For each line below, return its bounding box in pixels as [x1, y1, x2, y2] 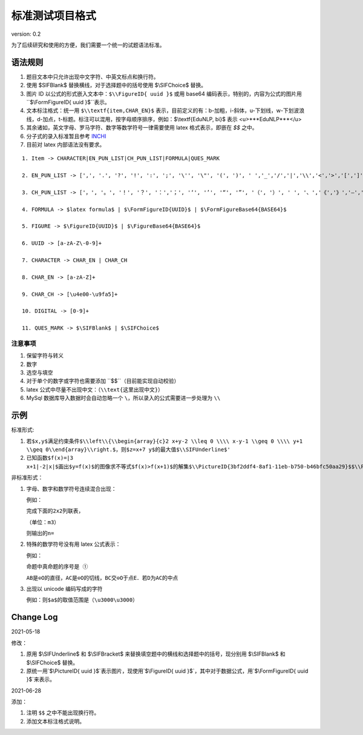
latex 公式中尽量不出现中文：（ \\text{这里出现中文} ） [26, 385, 163, 393]
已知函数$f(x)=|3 [26, 454, 74, 462]
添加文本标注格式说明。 [26, 717, 85, 725]
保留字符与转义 [26, 352, 64, 359]
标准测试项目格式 [11, 9, 97, 22]
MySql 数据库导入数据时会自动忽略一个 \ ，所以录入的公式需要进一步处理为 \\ [26, 394, 221, 402]
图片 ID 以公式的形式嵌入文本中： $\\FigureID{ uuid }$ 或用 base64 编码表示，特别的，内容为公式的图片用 [26, 90, 302, 97]
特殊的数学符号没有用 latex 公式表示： [26, 540, 121, 548]
